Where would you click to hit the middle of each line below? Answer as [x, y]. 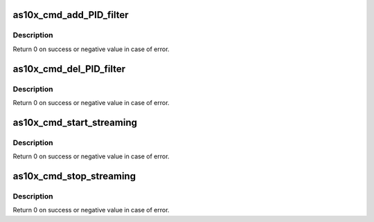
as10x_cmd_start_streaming [75, 122]
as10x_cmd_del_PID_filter [69, 69]
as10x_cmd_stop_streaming [74, 176]
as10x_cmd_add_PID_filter [71, 15]
